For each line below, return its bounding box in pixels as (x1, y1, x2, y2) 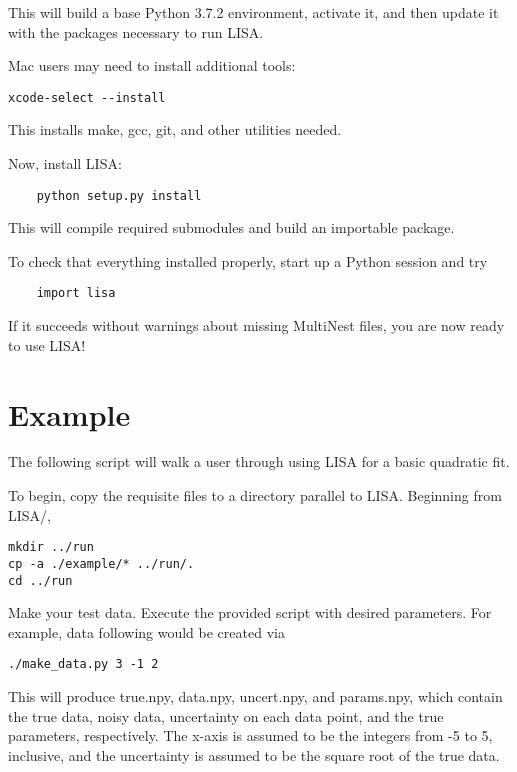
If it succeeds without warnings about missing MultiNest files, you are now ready (8, 315, 505, 336)
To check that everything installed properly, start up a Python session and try (8, 250, 488, 271)
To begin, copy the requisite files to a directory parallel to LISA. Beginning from (8, 485, 502, 506)
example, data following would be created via (8, 621, 285, 642)
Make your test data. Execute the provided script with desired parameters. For (8, 602, 492, 623)
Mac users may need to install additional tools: (8, 55, 296, 76)
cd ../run (8, 573, 73, 588)
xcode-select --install (8, 90, 166, 105)
